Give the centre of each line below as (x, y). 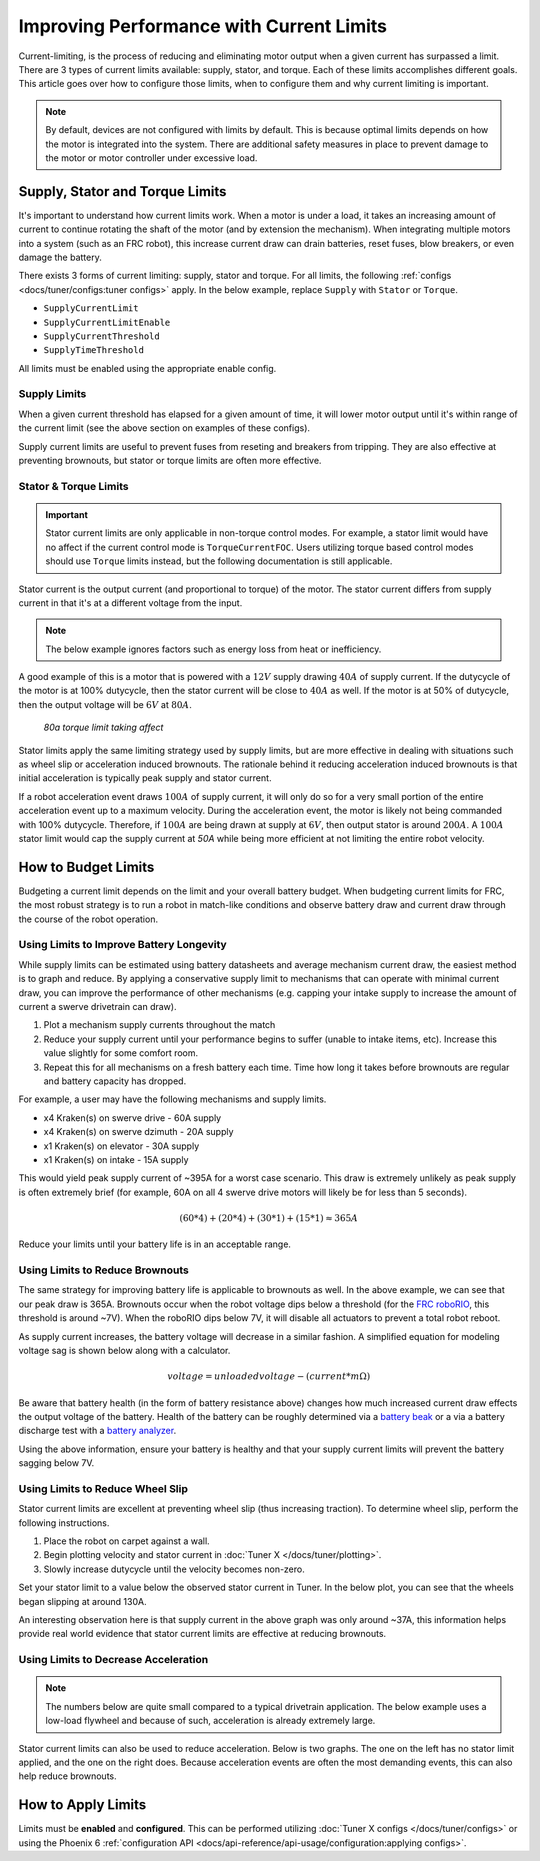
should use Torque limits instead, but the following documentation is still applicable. (219, 561)
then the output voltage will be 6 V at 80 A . (105, 704)
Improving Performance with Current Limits (202, 26)
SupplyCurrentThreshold (101, 336)
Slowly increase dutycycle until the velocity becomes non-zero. (174, 1569)
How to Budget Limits (86, 866)
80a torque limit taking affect (103, 727)
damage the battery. (60, 257)
